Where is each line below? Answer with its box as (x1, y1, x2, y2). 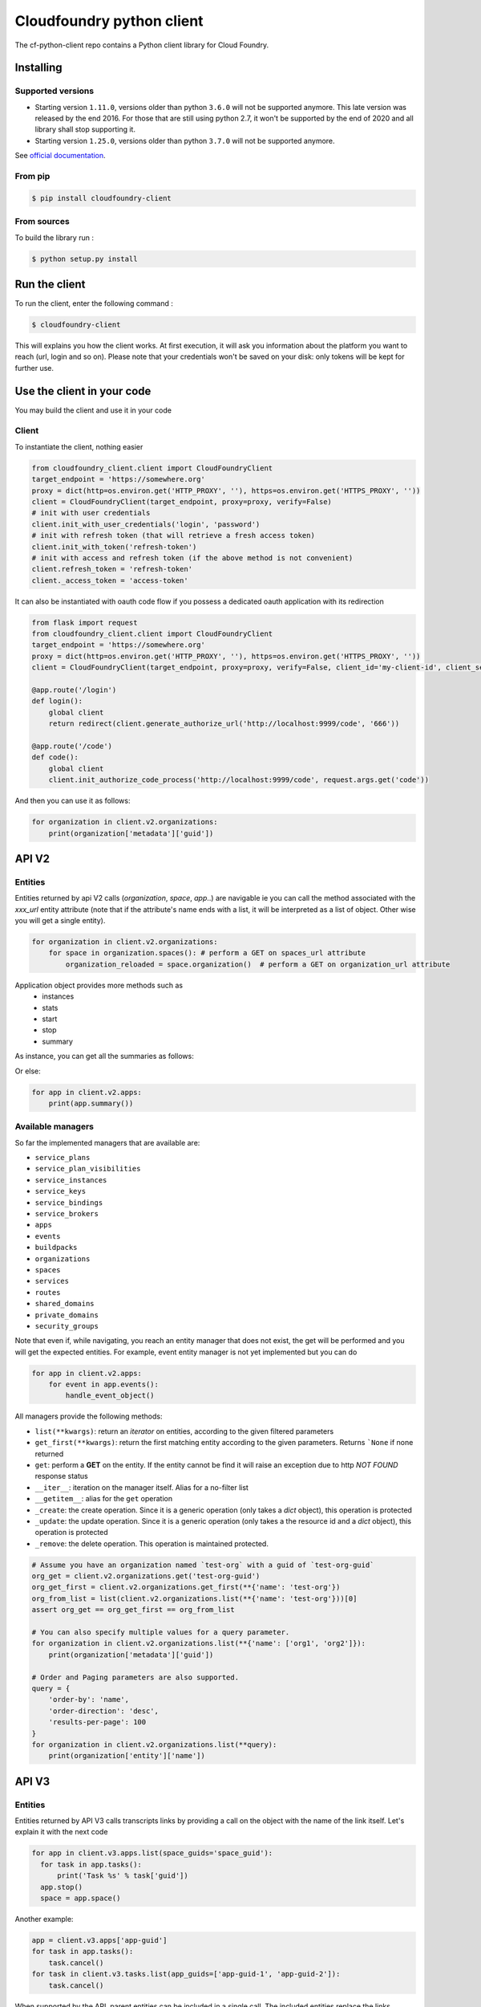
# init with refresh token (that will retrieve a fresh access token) (31, 531, 316, 540)
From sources (14, 216, 70, 227)
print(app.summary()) (48, 1098, 134, 1108)
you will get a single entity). (14, 916, 106, 926)
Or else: (14, 1066, 42, 1076)
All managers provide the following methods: (14, 1411, 164, 1421)
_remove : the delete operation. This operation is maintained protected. (34, 1538, 269, 1549)
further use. (14, 363, 55, 372)
